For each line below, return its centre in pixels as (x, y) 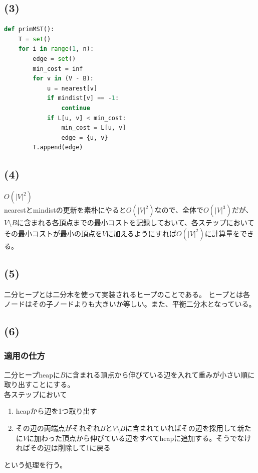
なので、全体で (179, 210)
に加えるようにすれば (141, 233)
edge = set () (54, 59)
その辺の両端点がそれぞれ (58, 428)
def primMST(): (29, 29)
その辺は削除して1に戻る (70, 448)
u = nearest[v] (72, 88)
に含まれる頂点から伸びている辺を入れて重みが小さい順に (160, 374)
